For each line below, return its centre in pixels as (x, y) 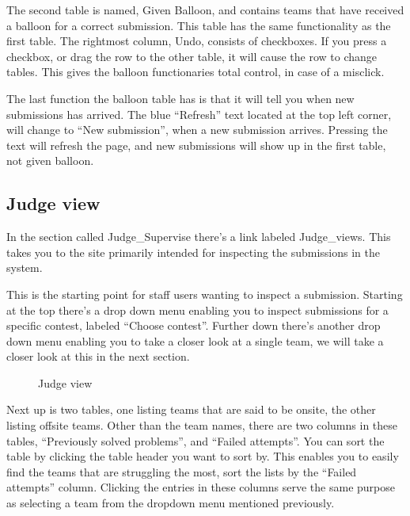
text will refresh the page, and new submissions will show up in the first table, (196, 145)
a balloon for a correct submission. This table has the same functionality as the (199, 25)
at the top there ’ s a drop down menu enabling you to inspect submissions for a (197, 310)
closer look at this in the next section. (98, 356)
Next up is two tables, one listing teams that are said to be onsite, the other (191, 409)
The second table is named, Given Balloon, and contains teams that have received (205, 10)
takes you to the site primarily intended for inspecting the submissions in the (193, 252)
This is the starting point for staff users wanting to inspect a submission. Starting (205, 294)
